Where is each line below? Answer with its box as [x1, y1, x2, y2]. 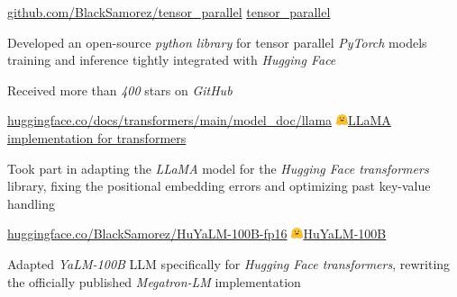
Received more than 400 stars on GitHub [7, 80, 233, 99]
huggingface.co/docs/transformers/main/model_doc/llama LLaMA [7, 111, 391, 130]
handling [7, 193, 55, 212]
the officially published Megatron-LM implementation [7, 272, 301, 291]
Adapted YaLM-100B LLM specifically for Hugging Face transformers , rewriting [7, 254, 451, 273]
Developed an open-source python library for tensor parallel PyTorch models [7, 32, 427, 51]
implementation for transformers [7, 128, 187, 147]
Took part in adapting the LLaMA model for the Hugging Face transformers [7, 158, 429, 177]
